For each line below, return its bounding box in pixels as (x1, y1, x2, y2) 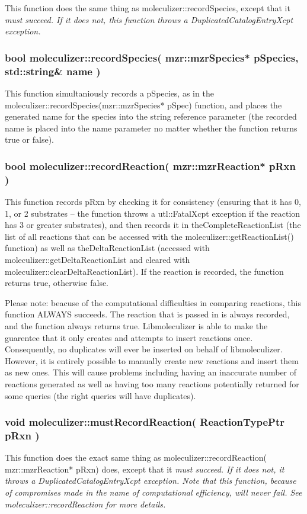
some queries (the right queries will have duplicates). (5, 389, 196, 401)
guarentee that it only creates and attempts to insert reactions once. (5, 331, 253, 343)
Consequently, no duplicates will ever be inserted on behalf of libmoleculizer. (5, 343, 283, 355)
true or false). (5, 133, 54, 146)
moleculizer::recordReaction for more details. (5, 497, 166, 510)
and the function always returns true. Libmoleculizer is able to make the (5, 319, 268, 332)
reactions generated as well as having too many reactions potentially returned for (5, 377, 299, 390)
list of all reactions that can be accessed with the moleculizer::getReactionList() (5, 230, 294, 242)
